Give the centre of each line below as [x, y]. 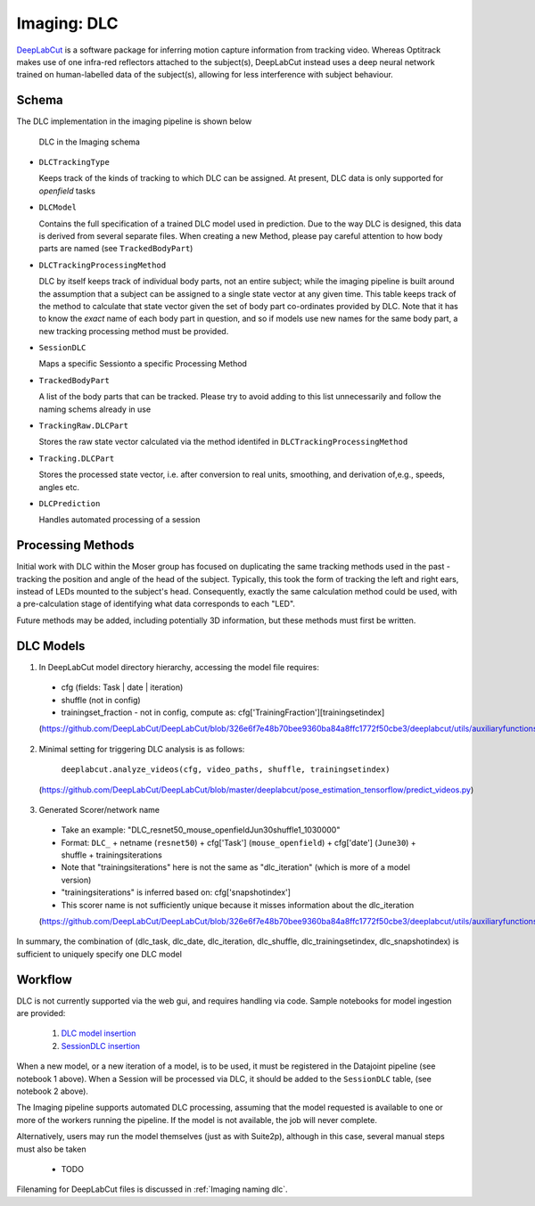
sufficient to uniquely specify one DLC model [99, 954]
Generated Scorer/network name [99, 809]
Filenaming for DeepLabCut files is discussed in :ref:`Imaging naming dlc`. [152, 1189]
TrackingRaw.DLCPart [84, 426]
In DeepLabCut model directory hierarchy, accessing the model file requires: [179, 667]
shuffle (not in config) [101, 700]
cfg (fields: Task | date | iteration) [122, 687]
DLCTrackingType [74, 162]
